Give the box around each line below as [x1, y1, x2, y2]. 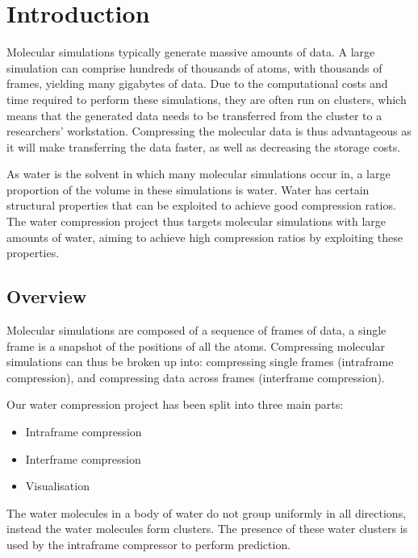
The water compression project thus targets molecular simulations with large [6, 213, 387, 230]
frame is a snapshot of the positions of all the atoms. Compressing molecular [6, 337, 385, 354]
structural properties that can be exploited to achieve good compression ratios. [6, 197, 396, 214]
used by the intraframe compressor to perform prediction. [6, 535, 291, 552]
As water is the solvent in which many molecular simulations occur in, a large [6, 165, 391, 182]
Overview [6, 284, 87, 309]
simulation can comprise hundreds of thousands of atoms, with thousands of [6, 59, 382, 76]
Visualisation [25, 477, 90, 494]
